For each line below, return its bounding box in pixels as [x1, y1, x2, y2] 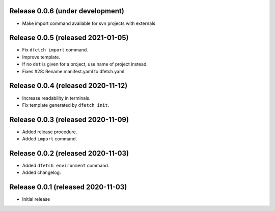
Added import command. [22, 136, 77, 142]
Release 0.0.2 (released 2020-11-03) [9, 149, 129, 158]
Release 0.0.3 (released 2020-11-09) [9, 115, 129, 124]
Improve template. [22, 54, 61, 60]
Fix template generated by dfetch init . [22, 102, 109, 108]
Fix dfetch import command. [22, 47, 89, 53]
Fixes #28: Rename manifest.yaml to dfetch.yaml [22, 68, 125, 74]
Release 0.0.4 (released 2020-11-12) [9, 81, 128, 90]
